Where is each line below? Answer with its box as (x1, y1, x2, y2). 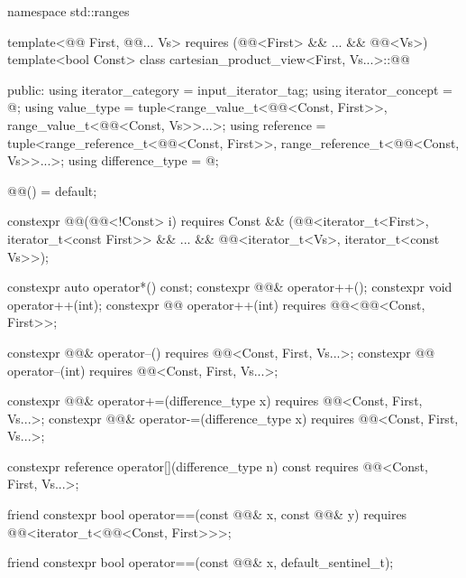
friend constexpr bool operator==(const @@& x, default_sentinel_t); (7, 553, 394, 572)
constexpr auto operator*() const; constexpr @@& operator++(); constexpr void (7, 277, 452, 296)
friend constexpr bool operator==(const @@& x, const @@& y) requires (7, 505, 407, 524)
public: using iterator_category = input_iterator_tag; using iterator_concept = (7, 79, 452, 98)
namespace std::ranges (7, 2, 130, 20)
